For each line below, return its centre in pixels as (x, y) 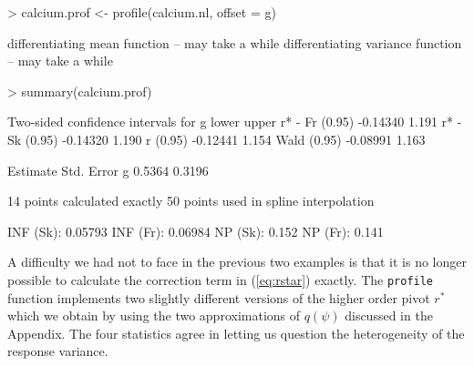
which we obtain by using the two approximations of (154, 315)
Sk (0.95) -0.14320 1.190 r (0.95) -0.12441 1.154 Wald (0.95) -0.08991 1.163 (216, 139)
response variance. (58, 351)
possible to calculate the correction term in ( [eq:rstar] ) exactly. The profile (221, 279)
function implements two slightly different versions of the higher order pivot (219, 297)
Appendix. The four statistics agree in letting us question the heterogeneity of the (236, 333)
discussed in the (389, 315)
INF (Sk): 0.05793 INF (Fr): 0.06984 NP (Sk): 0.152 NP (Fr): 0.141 (196, 231)
